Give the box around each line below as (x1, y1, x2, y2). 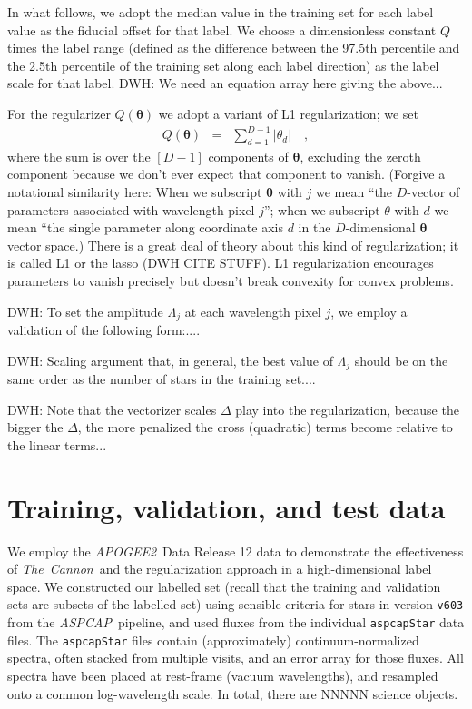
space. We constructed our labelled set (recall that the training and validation (7, 576, 441, 596)
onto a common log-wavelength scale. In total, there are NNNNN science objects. (7, 684, 458, 703)
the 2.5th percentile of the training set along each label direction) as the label (7, 55, 439, 74)
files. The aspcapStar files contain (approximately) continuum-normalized (7, 630, 419, 649)
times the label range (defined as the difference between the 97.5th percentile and (7, 38, 460, 57)
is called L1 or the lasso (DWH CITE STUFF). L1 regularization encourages (7, 253, 434, 272)
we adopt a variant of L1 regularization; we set (158, 103, 418, 123)
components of (208, 146, 289, 165)
